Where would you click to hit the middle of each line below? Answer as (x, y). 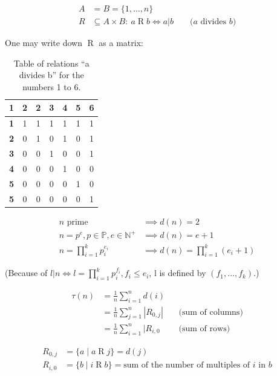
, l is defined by (178, 273)
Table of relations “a (51, 63)
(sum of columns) (211, 312)
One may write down (44, 43)
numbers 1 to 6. (52, 86)
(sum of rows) (204, 328)
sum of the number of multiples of (187, 365)
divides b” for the (51, 75)
